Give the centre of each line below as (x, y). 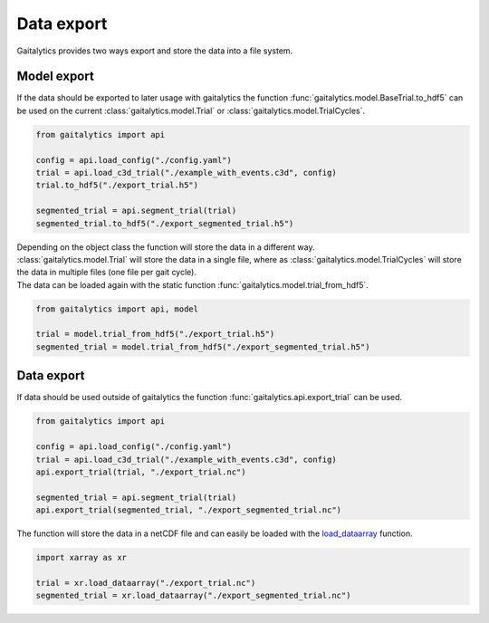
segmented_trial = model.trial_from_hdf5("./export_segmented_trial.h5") (203, 347)
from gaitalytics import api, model (117, 309)
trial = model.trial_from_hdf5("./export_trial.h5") (155, 334)
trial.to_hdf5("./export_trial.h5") (117, 185)
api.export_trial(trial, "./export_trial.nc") (141, 472)
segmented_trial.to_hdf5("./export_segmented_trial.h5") (165, 223)
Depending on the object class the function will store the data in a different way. (166, 247)
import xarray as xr (81, 558)
